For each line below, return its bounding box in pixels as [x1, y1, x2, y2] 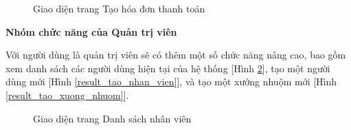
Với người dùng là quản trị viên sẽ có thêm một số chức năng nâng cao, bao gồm [5, 47, 346, 62]
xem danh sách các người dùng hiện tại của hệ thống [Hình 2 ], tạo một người [5, 61, 330, 75]
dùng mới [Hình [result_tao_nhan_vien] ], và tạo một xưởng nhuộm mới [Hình [5, 74, 337, 89]
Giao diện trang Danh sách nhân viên [33, 111, 192, 125]
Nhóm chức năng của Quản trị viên [5, 24, 177, 39]
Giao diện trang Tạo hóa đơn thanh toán [33, 1, 205, 15]
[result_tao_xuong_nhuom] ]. [5, 87, 129, 102]
